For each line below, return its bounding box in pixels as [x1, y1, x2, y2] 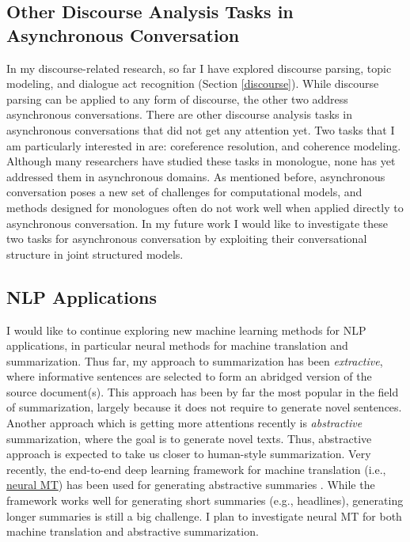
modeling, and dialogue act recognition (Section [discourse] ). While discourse [6, 75, 379, 92]
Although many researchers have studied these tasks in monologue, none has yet [6, 153, 396, 169]
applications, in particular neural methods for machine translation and [6, 337, 348, 354]
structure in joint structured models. [6, 245, 184, 262]
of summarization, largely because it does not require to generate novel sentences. [6, 399, 402, 415]
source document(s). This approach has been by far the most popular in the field [6, 383, 399, 400]
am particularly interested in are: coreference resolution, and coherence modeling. [6, 137, 401, 154]
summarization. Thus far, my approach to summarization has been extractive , [6, 352, 383, 369]
